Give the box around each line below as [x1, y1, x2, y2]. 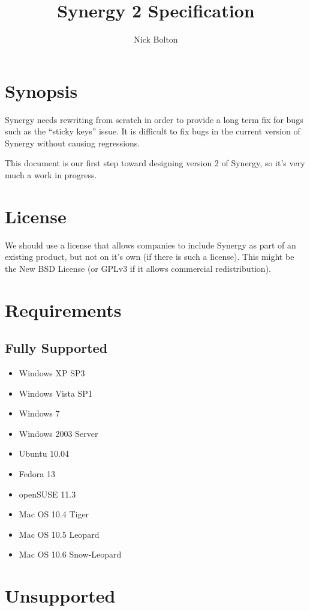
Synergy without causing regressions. [5, 136, 140, 149]
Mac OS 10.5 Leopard [19, 528, 100, 540]
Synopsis [5, 78, 78, 103]
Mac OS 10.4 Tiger [19, 508, 89, 520]
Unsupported [5, 583, 116, 608]
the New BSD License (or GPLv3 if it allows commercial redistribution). [5, 262, 271, 274]
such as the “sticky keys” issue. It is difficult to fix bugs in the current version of [5, 125, 300, 137]
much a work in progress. [5, 169, 97, 181]
